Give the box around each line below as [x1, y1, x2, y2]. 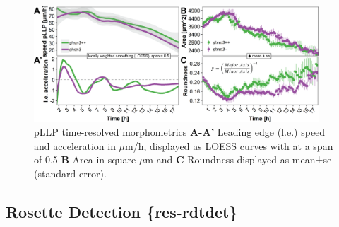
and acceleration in [34, 138, 116, 153]
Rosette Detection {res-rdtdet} [6, 200, 238, 222]
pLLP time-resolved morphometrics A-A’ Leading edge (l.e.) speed [34, 124, 326, 139]
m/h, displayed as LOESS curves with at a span [125, 138, 333, 153]
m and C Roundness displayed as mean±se [145, 152, 332, 167]
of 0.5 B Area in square [34, 152, 136, 167]
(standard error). [34, 165, 107, 180]
